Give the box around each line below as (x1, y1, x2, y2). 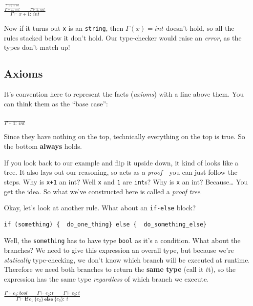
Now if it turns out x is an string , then (4, 22, 124, 33)
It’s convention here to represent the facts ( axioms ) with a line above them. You (4, 88, 244, 99)
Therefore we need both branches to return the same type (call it (4, 264, 204, 274)
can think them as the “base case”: (4, 98, 108, 108)
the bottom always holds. (4, 141, 82, 151)
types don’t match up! (4, 42, 70, 52)
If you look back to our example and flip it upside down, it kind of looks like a (4, 157, 239, 167)
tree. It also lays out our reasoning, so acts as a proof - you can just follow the (4, 167, 238, 177)
